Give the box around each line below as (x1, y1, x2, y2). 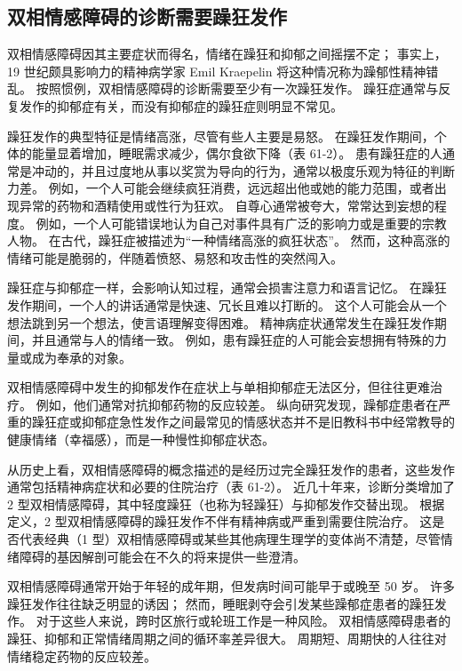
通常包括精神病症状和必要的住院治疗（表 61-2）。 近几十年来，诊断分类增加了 (7, 477, 455, 496)
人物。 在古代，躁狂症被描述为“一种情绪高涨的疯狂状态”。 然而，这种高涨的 (7, 231, 450, 250)
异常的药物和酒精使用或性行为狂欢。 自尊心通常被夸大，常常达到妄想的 (19, 196, 434, 214)
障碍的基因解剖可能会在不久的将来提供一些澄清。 (19, 547, 306, 565)
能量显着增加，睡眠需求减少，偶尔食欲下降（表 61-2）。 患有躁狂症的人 (31, 144, 442, 163)
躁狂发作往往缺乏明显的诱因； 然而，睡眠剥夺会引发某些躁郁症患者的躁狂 (7, 594, 434, 612)
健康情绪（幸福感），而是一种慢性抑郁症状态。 (7, 430, 275, 449)
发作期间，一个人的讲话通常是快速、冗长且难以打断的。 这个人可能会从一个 (7, 295, 447, 314)
